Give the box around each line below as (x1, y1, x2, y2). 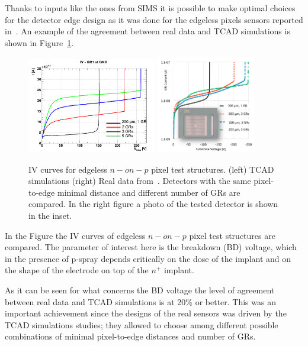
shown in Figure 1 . (5, 36, 74, 48)
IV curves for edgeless (28, 163, 107, 175)
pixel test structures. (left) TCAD (151, 163, 274, 175)
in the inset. (28, 209, 72, 221)
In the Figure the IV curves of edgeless (5, 229, 146, 241)
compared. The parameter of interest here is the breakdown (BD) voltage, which (5, 241, 297, 253)
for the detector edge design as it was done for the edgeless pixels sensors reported (5, 13, 303, 25)
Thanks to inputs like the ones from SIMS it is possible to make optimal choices (5, 2, 296, 14)
